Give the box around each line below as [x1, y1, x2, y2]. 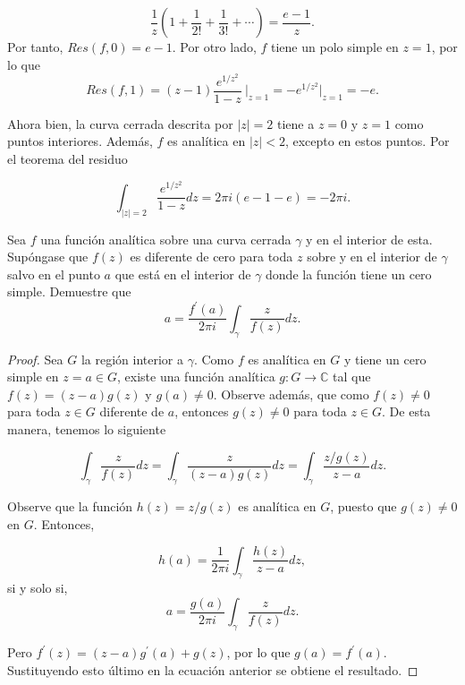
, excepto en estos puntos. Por [284, 132, 450, 150]
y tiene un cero [343, 349, 427, 368]
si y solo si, [7, 578, 68, 597]
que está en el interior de [114, 264, 251, 283]
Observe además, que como [221, 384, 369, 403]
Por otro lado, [180, 38, 257, 56]
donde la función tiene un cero [266, 264, 432, 283]
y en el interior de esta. [306, 229, 433, 248]
